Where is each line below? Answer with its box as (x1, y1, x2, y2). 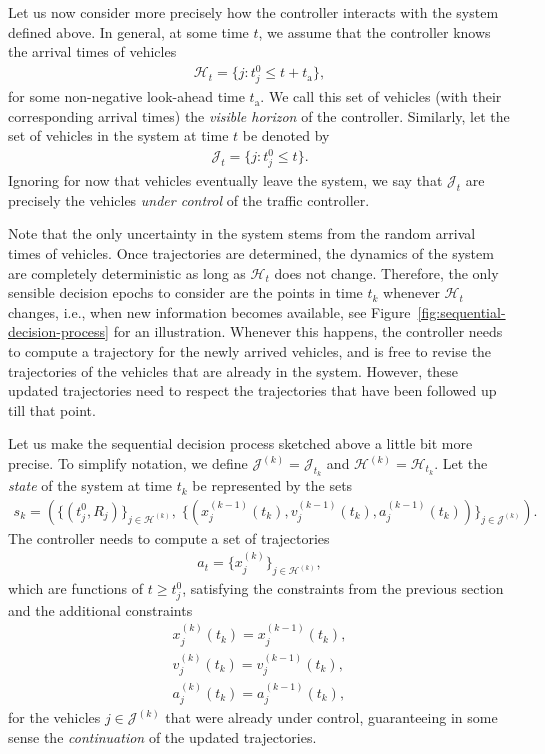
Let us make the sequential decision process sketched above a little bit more (8, 433, 473, 454)
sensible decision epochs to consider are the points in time (8, 282, 363, 303)
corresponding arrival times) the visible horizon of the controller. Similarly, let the (8, 105, 510, 126)
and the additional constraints (8, 599, 193, 620)
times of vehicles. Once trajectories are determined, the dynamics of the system (8, 243, 494, 264)
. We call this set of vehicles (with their (260, 86, 502, 107)
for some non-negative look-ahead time (8, 86, 245, 107)
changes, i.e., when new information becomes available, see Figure (8, 301, 411, 322)
